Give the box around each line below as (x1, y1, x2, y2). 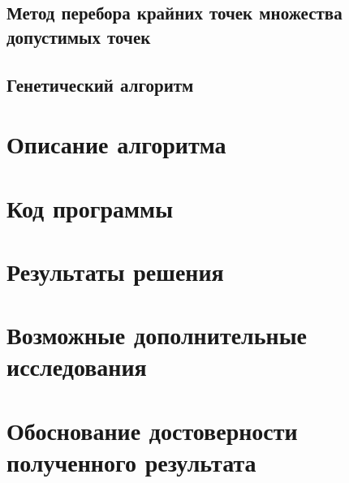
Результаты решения (6, 254, 224, 287)
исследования (6, 350, 147, 383)
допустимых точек (6, 24, 151, 49)
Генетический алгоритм (6, 71, 194, 97)
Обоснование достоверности (6, 413, 298, 446)
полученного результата (6, 446, 256, 479)
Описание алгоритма (6, 127, 226, 161)
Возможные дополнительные (6, 318, 308, 351)
